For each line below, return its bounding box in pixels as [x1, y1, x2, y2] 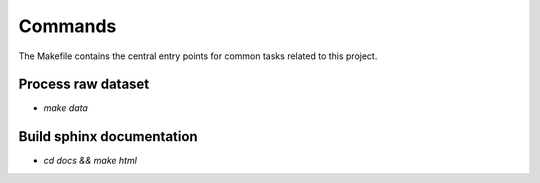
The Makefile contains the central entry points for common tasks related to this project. [18, 50, 378, 62]
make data [43, 102, 89, 114]
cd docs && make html [43, 155, 137, 167]
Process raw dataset [18, 76, 150, 93]
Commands [18, 15, 117, 37]
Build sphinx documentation [18, 128, 199, 145]
